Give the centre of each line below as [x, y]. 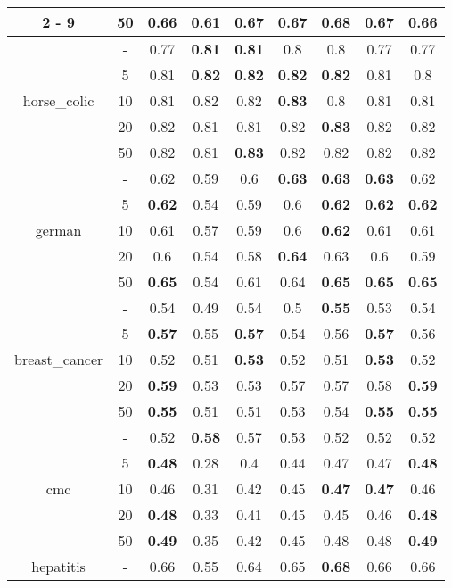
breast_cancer [59, 359]
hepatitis [58, 566]
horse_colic [58, 100]
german [58, 230]
